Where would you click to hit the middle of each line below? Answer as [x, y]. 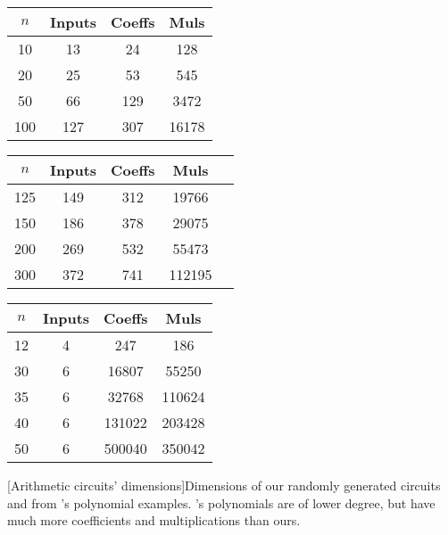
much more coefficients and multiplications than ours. [154, 520]
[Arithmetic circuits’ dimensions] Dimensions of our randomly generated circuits [224, 485]
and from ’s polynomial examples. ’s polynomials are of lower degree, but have [221, 502]
